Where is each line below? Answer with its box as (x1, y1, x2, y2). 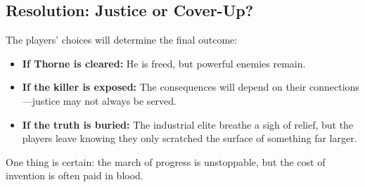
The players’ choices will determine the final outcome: (6, 32, 238, 47)
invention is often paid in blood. (6, 168, 143, 183)
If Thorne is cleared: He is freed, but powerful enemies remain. (22, 56, 306, 70)
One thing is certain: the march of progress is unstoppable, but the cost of (6, 154, 326, 169)
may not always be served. (63, 93, 177, 108)
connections (309, 79, 359, 94)
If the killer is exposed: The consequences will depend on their (22, 79, 307, 94)
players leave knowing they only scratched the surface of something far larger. (22, 131, 357, 146)
